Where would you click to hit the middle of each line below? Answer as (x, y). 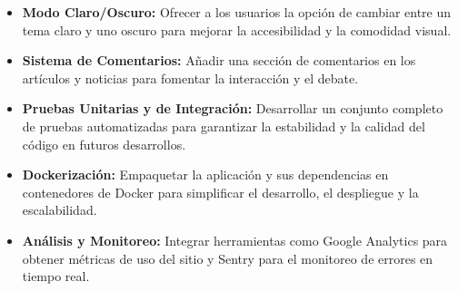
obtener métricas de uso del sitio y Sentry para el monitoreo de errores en (228, 258)
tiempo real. (56, 276)
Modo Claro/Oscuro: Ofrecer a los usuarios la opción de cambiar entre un (237, 12)
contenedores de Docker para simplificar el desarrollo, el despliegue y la (220, 192)
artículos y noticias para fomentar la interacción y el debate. (190, 78)
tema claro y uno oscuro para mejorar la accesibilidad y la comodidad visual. (237, 29)
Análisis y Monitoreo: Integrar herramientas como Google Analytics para (235, 240)
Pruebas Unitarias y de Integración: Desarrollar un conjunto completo (233, 108)
